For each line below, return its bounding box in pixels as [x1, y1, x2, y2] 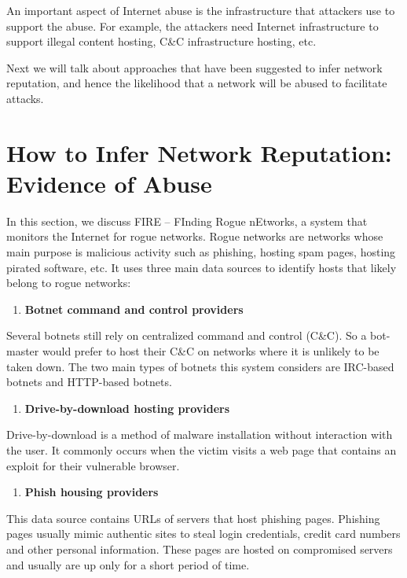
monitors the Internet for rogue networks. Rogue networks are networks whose [6, 228, 383, 245]
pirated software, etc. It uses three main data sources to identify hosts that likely [6, 259, 397, 275]
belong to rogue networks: [6, 274, 131, 291]
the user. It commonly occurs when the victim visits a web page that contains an [6, 442, 397, 458]
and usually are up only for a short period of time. [6, 556, 250, 572]
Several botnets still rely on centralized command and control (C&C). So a [6, 327, 367, 344]
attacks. [6, 90, 44, 106]
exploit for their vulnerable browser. [6, 457, 180, 473]
